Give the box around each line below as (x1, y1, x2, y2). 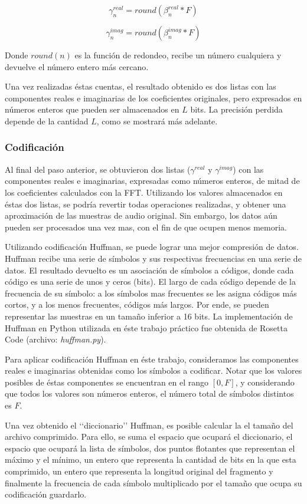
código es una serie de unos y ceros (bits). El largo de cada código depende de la (5, 275, 296, 288)
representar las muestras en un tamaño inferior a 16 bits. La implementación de (5, 309, 293, 322)
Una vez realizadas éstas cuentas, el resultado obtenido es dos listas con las (5, 80, 276, 93)
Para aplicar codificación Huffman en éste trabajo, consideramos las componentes (5, 353, 299, 365)
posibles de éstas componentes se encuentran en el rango (5, 375, 209, 388)
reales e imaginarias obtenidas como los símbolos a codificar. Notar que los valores (5, 364, 302, 377)
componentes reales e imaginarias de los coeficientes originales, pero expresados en (5, 91, 302, 104)
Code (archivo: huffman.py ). (5, 333, 106, 345)
